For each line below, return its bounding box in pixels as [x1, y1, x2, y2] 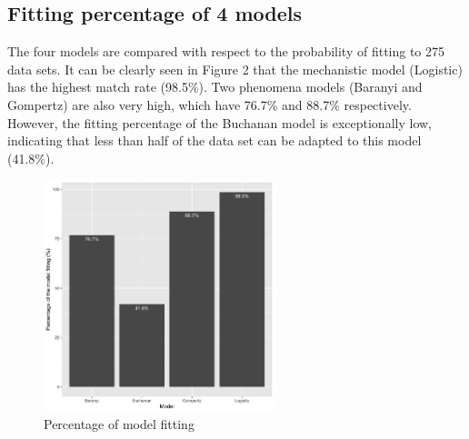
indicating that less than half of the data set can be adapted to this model [7, 131, 422, 150]
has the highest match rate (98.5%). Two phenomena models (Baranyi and [7, 77, 423, 96]
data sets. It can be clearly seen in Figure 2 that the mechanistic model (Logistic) [7, 59, 463, 78]
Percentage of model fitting [44, 414, 195, 434]
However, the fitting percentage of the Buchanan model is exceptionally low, [7, 113, 432, 132]
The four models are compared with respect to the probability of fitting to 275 [7, 42, 445, 61]
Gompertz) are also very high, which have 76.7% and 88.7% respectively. [7, 95, 412, 114]
